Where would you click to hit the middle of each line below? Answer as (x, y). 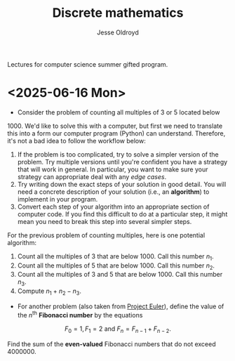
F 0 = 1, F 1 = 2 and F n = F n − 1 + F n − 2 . (118, 329)
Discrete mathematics (118, 13)
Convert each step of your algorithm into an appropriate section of (113, 206)
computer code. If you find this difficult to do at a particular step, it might (122, 214)
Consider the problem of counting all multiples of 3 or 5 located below (119, 112)
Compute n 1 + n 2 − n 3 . (49, 292)
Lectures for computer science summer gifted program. (88, 64)
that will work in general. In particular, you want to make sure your (113, 169)
